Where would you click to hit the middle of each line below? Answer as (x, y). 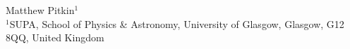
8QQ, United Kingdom (55, 37)
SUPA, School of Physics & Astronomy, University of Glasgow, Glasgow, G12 (177, 23)
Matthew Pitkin (40, 10)
